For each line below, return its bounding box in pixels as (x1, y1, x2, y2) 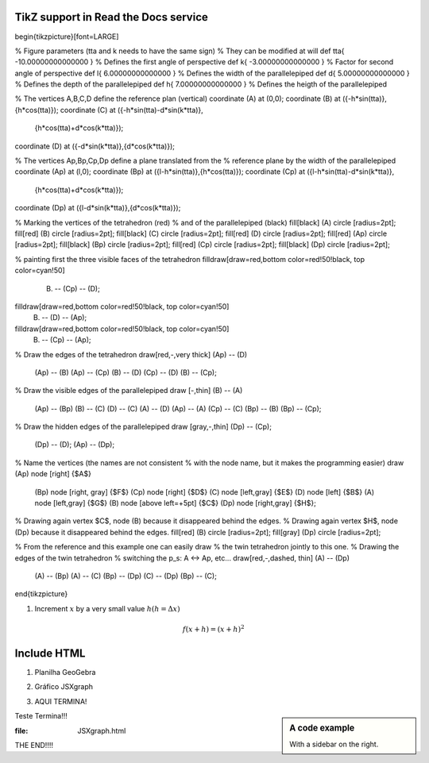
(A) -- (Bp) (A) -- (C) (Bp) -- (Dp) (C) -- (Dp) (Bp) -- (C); (34, 571, 218, 580)
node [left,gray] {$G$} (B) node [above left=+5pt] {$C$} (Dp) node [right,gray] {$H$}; (34, 499, 317, 508)
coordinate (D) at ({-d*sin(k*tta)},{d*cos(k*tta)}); (14, 141, 175, 151)
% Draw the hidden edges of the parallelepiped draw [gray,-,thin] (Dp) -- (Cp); (14, 422, 272, 432)
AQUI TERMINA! (34, 696, 87, 706)
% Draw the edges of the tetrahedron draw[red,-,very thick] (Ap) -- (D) (14, 349, 248, 359)
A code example (289, 723, 355, 734)
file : (14, 726, 29, 735)
